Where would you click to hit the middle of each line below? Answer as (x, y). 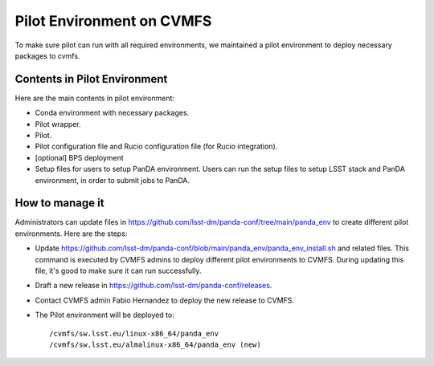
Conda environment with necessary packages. (112, 113)
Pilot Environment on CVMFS (113, 21)
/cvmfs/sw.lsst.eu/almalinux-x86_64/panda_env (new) (155, 345)
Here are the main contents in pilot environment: (95, 98)
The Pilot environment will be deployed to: (104, 315)
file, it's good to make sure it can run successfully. (118, 271)
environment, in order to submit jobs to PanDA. (113, 180)
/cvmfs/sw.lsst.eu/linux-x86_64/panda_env (134, 333)
